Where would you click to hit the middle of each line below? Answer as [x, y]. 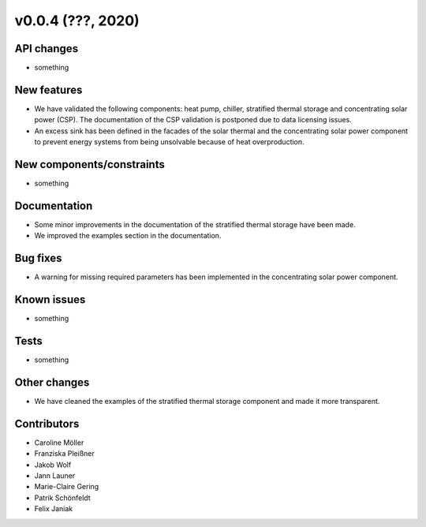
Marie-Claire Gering [67, 487]
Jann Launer [55, 476]
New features [49, 90]
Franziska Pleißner [64, 454]
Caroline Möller [59, 443]
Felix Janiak [54, 509]
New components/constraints [90, 164]
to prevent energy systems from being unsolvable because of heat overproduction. [169, 142]
